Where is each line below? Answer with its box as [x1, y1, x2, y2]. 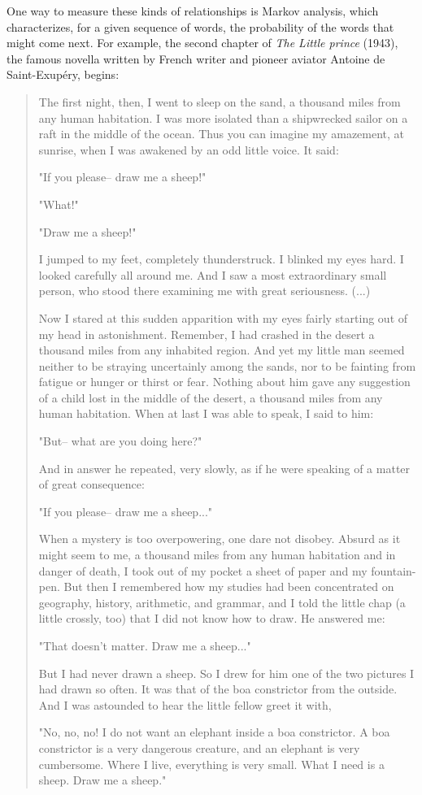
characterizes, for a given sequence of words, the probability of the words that [7, 18, 394, 35]
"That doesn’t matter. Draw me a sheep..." [38, 637, 251, 654]
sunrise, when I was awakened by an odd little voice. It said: [38, 141, 339, 158]
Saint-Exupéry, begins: [7, 66, 120, 83]
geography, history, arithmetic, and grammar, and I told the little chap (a [38, 593, 406, 610]
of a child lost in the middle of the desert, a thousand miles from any [38, 389, 383, 406]
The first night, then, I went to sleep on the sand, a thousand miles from [38, 93, 401, 110]
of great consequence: [38, 476, 145, 493]
